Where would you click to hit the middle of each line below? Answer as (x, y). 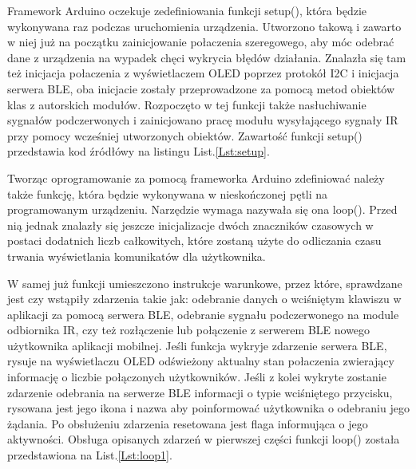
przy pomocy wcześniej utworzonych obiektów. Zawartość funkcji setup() (185, 135)
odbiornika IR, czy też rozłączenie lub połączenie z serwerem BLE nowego (189, 330)
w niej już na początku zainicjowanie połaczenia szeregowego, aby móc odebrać (201, 42)
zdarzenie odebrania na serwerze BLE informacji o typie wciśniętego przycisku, (200, 392)
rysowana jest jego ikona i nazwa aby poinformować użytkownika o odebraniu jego (208, 408)
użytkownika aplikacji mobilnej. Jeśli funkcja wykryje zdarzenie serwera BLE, (197, 345)
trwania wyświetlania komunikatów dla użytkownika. (137, 256)
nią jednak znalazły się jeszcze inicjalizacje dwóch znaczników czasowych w (190, 225)
